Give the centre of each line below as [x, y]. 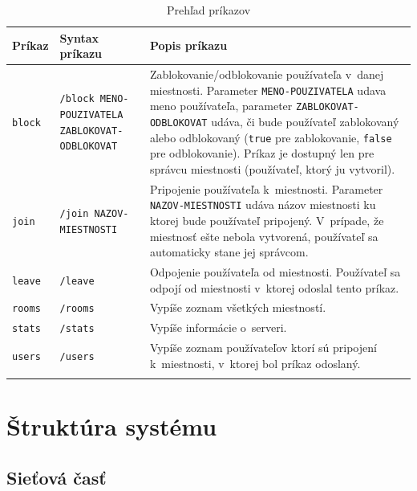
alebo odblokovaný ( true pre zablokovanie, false [271, 137]
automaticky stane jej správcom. [229, 252]
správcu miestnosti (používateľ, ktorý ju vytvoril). [272, 168]
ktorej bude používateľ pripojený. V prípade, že [267, 220]
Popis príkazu [188, 45]
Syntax [79, 37]
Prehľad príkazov [208, 10]
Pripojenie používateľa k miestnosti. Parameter [266, 188]
